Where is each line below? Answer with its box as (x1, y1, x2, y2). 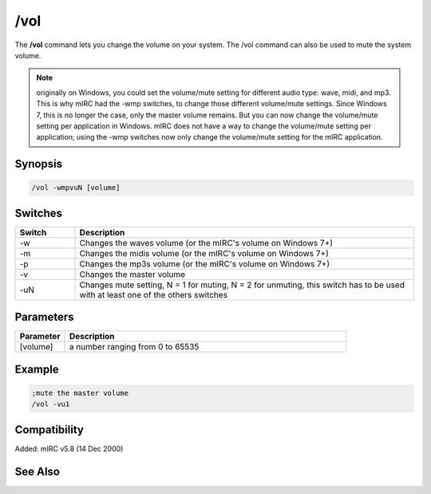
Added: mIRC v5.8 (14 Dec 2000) (14, 444, 124, 453)
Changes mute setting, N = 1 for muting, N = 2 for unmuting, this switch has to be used (79, 279, 405, 290)
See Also (14, 464, 60, 478)
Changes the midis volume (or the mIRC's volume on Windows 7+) (79, 247, 329, 259)
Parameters (14, 310, 74, 324)
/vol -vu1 (31, 400, 70, 409)
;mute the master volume (31, 388, 129, 397)
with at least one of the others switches (79, 289, 227, 300)
